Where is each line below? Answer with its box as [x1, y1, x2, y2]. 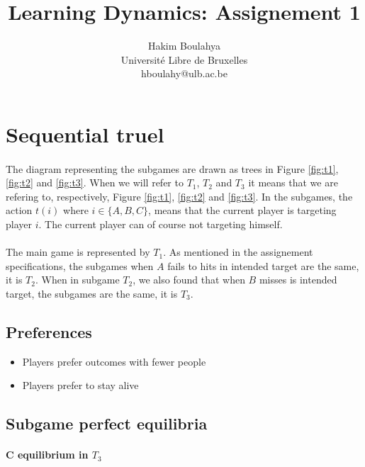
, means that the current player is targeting [148, 203, 337, 218]
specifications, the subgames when [6, 258, 154, 273]
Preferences [6, 321, 92, 343]
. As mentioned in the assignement [163, 244, 313, 259]
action [6, 203, 33, 218]
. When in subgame [35, 272, 120, 287]
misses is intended [259, 272, 337, 287]
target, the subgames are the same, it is [6, 286, 178, 301]
